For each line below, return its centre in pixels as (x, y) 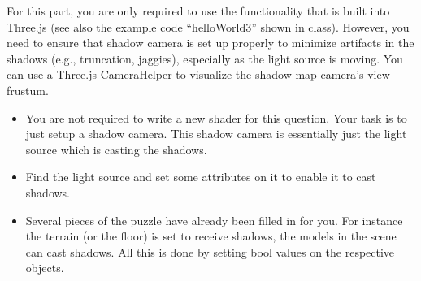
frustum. (28, 90)
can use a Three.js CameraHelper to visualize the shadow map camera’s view (198, 74)
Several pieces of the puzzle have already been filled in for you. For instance (214, 220)
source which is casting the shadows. (116, 149)
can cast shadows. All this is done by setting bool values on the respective (210, 251)
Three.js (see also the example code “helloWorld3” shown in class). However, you (208, 26)
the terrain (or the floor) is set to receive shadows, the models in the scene (211, 236)
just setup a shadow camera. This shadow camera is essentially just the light (216, 134)
